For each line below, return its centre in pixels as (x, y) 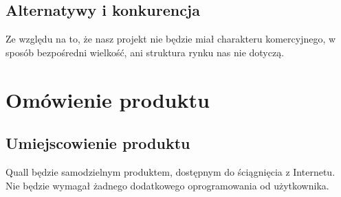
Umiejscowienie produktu (98, 143)
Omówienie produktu (108, 99)
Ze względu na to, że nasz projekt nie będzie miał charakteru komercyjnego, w (171, 39)
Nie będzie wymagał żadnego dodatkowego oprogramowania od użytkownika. (167, 185)
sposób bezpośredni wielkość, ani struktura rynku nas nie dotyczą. (145, 52)
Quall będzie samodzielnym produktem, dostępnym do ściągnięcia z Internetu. (170, 171)
